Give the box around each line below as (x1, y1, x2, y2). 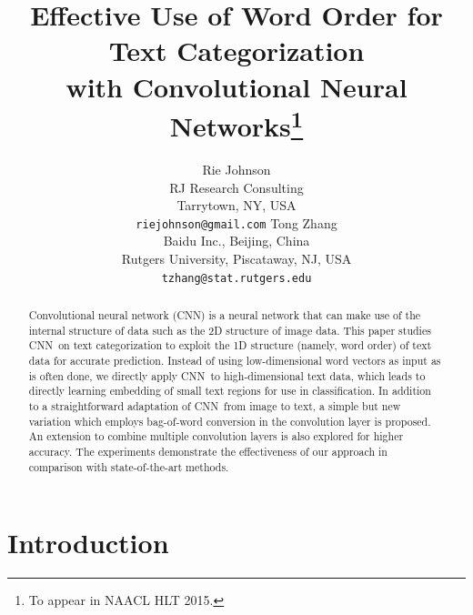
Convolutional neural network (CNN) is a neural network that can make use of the (28, 307, 421, 323)
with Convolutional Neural (65, 67, 408, 105)
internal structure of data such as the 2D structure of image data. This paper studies (28, 322, 431, 338)
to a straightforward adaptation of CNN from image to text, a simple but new (28, 398, 401, 414)
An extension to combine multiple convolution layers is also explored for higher (28, 428, 404, 444)
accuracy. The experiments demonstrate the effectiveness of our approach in (28, 444, 387, 459)
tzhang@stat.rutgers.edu (161, 271, 312, 285)
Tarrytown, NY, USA (176, 196, 297, 215)
